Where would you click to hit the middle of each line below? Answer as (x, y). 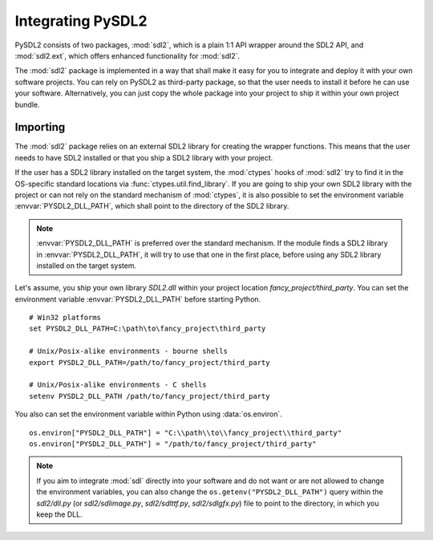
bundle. (27, 104)
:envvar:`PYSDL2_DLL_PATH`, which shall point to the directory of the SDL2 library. (152, 206)
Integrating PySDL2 (81, 21)
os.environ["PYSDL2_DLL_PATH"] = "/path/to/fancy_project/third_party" (173, 444)
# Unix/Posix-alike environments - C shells (118, 385)
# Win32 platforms (65, 318)
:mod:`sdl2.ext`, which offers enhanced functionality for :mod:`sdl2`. (127, 55)
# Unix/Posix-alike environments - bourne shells (129, 351)
